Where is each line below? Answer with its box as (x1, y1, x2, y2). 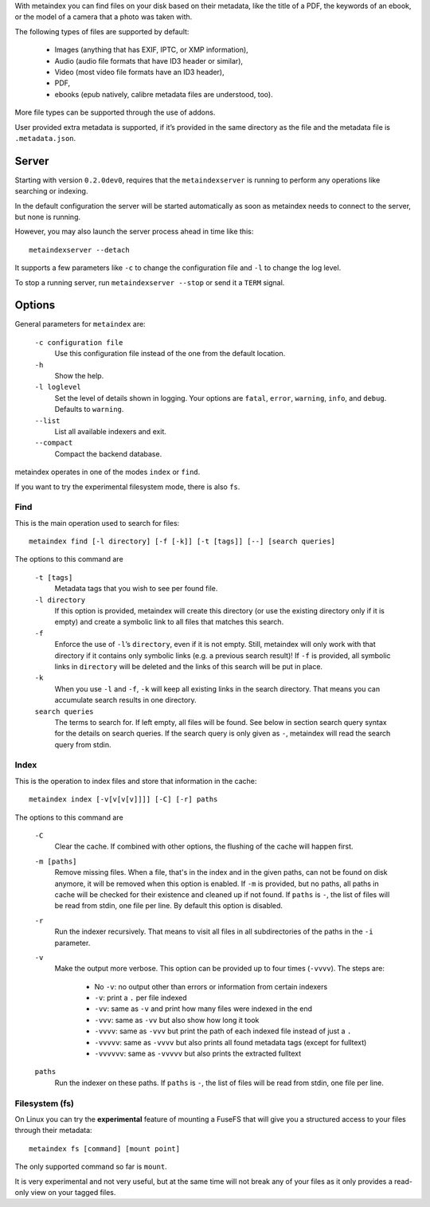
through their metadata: (14, 1126, 92, 1135)
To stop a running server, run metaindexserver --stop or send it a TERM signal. (14, 277, 285, 287)
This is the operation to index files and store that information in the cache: (14, 776, 257, 786)
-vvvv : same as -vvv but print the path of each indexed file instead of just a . (94, 1026, 352, 1036)
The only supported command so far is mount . (14, 1162, 167, 1171)
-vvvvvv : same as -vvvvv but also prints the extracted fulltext (94, 1048, 302, 1059)
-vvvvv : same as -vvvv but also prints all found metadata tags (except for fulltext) (94, 1037, 367, 1047)
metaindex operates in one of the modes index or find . (14, 467, 201, 477)
